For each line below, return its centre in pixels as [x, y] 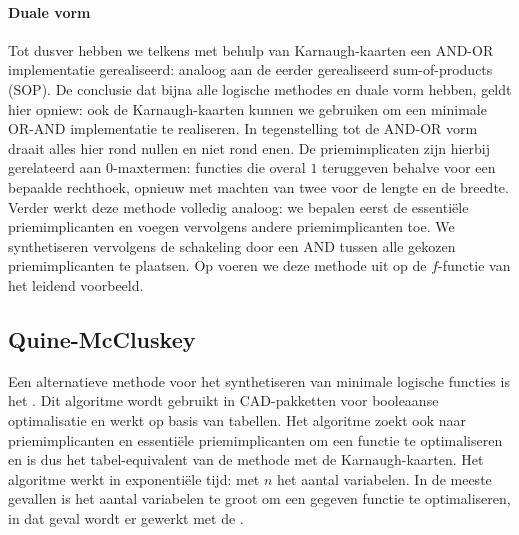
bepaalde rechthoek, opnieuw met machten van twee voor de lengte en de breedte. [258, 186]
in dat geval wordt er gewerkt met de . [126, 517]
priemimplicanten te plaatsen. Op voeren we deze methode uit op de [217, 265]
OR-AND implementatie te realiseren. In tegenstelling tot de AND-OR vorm [243, 128]
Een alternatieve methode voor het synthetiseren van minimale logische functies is [259, 380]
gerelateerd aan [55, 167]
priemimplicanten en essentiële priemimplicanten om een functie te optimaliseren [255, 439]
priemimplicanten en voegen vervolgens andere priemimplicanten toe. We [231, 226]
